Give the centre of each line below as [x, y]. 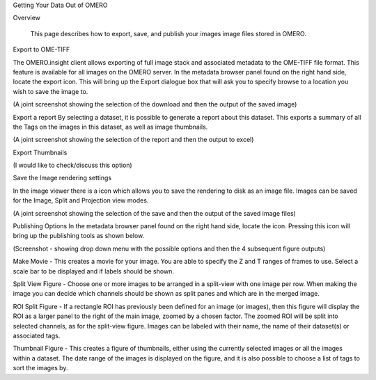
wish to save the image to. [50, 91]
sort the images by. [40, 368]
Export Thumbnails [40, 152]
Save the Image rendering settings [62, 178]
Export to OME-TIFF [41, 49]
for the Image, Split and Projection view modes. [81, 200]
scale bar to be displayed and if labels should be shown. [93, 271]
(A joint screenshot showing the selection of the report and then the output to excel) [133, 140]
